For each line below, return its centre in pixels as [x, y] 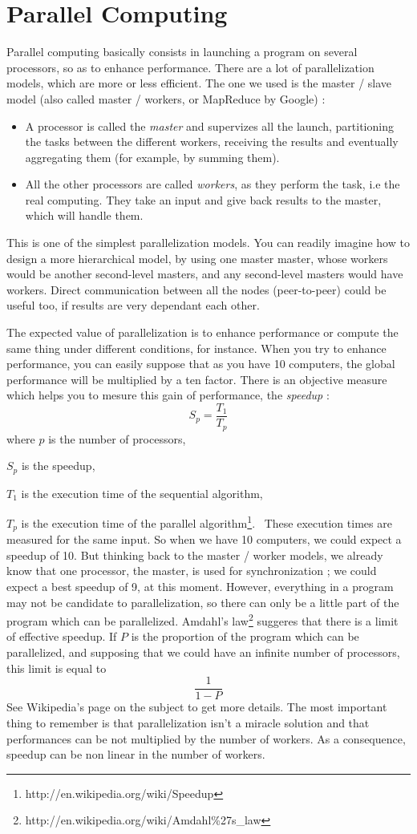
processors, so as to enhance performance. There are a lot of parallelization [190, 67]
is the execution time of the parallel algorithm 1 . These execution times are [206, 522]
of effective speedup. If [62, 636]
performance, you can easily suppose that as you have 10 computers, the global [201, 364]
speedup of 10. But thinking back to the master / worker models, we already [195, 555]
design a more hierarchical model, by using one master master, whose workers [197, 258]
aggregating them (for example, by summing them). [152, 157]
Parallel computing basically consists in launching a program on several [182, 52]
